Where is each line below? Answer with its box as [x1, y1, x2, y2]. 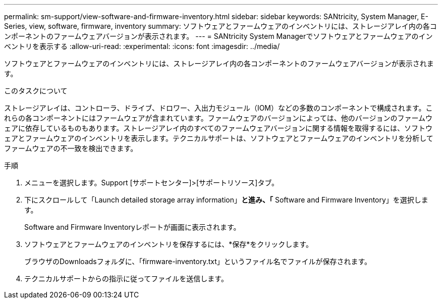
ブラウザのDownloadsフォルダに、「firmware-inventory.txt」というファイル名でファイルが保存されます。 [24, 257, 372, 266]
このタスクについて [4, 86, 68, 95]
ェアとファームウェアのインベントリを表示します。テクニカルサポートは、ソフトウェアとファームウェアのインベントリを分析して [4, 134, 433, 142]
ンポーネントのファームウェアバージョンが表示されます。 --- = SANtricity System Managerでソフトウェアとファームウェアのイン [4, 32, 433, 40]
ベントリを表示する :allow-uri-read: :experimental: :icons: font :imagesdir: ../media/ [4, 42, 280, 50]
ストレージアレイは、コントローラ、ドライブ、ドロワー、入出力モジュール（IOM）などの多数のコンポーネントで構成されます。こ [4, 104, 433, 112]
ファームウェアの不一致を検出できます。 [4, 144, 138, 153]
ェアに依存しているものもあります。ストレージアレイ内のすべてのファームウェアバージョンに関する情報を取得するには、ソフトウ [4, 124, 433, 132]
